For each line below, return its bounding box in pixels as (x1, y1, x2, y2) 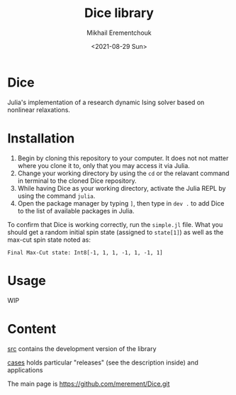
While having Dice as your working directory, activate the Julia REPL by (17, 184, 226, 192)
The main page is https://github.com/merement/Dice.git (7, 379, 170, 388)
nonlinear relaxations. (7, 105, 71, 114)
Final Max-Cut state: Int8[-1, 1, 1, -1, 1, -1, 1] (7, 249, 163, 256)
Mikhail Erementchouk (86, 28, 152, 37)
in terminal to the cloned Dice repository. (17, 176, 137, 185)
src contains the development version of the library (7, 344, 157, 352)
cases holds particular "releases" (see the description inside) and (7, 358, 198, 367)
